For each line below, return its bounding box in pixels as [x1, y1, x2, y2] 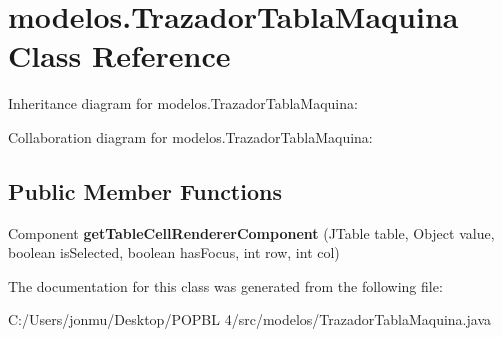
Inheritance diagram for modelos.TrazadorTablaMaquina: [8, 93, 358, 114]
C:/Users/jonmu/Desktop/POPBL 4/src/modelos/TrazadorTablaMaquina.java [8, 309, 491, 330]
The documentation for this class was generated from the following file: [8, 275, 443, 296]
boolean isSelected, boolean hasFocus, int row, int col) [8, 242, 340, 263]
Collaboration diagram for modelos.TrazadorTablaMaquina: [8, 126, 373, 147]
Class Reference [8, 35, 231, 76]
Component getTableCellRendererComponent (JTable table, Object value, [8, 222, 495, 243]
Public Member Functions [8, 175, 282, 206]
